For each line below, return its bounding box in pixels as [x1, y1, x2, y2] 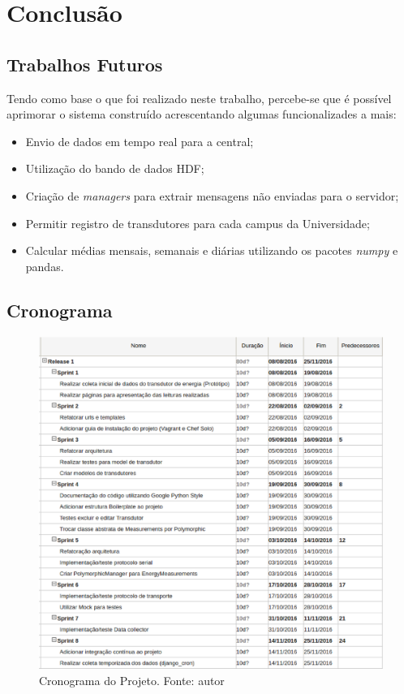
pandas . [25, 257, 64, 274]
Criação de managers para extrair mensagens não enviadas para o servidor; [25, 187, 399, 204]
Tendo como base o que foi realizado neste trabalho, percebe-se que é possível [6, 89, 392, 106]
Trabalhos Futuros [6, 51, 163, 76]
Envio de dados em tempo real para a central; [25, 132, 254, 149]
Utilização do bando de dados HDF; [25, 160, 204, 177]
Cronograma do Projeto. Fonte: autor [39, 672, 225, 689]
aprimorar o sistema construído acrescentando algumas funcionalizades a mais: [6, 106, 397, 123]
